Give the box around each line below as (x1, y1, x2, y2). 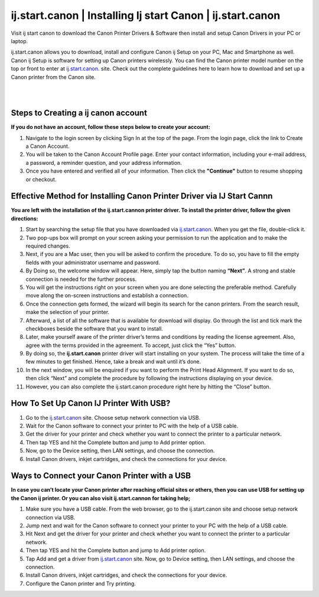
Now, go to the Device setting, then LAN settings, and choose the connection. (25, 447, 215, 455)
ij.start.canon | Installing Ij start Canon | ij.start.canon (11, 9, 281, 22)
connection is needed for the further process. (25, 275, 137, 283)
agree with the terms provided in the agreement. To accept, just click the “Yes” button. (25, 342, 236, 349)
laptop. (11, 37, 28, 44)
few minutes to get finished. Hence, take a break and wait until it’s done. (25, 358, 201, 365)
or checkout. (25, 176, 57, 183)
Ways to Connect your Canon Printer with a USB (11, 471, 191, 481)
